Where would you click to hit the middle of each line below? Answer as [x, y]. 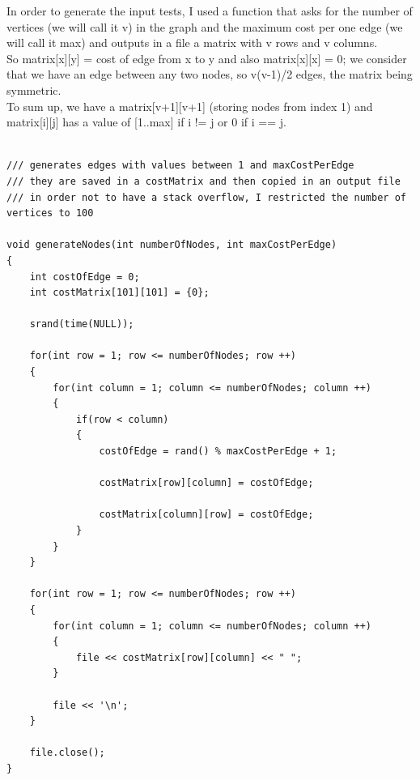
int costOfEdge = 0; [85, 277]
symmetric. [34, 90]
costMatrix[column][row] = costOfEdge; [206, 515]
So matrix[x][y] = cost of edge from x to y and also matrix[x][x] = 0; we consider [207, 58]
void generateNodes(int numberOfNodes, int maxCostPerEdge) [172, 245]
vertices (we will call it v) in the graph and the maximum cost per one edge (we [205, 26]
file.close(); [67, 753]
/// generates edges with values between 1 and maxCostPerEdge [180, 166]
